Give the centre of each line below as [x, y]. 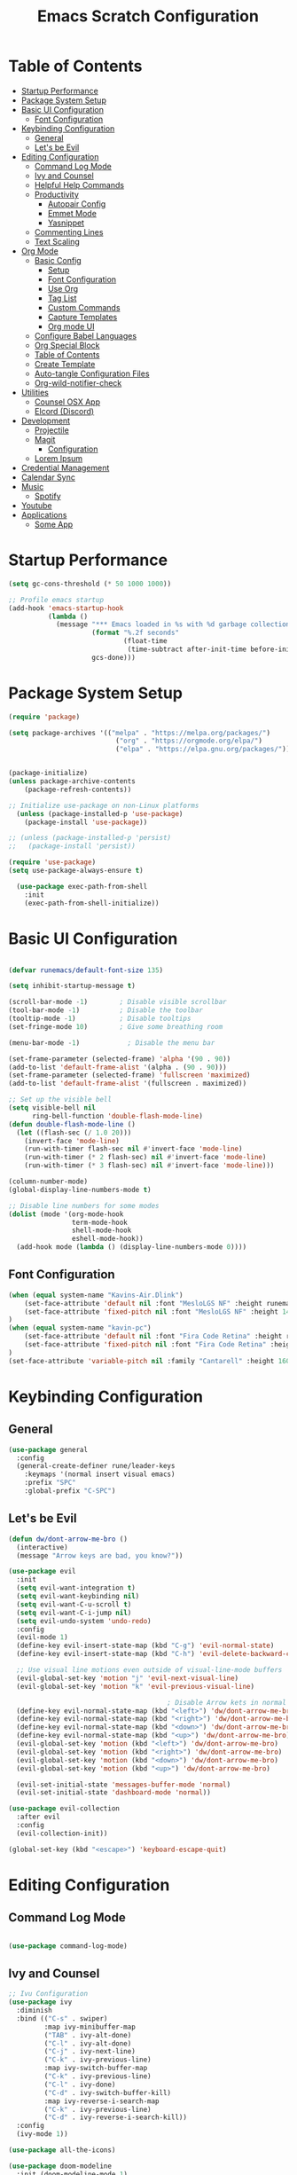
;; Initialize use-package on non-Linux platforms [104, 805]
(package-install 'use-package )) [86, 822]
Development [46, 420]
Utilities [35, 392]
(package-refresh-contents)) [78, 789]
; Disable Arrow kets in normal [227, 1702]
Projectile [52, 430]
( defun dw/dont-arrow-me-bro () [68, 1539]
